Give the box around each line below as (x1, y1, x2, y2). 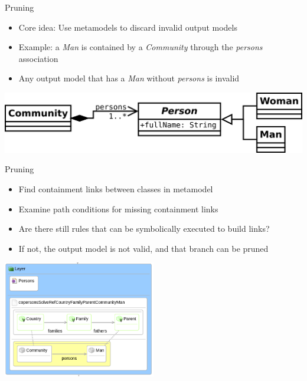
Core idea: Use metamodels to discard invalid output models (18, 21, 237, 33)
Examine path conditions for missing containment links (18, 202, 218, 215)
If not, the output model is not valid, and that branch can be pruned (18, 242, 269, 254)
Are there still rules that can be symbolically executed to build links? (18, 222, 270, 235)
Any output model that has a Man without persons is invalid (18, 72, 240, 84)
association (18, 52, 58, 64)
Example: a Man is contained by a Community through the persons (18, 41, 263, 53)
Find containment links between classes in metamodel (18, 183, 213, 195)
